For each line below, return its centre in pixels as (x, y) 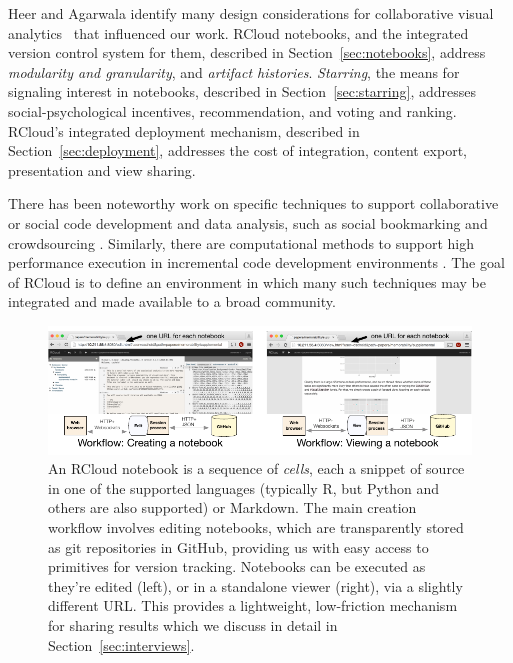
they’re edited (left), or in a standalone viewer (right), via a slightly (255, 585)
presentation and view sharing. (102, 169)
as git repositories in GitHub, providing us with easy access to (238, 546)
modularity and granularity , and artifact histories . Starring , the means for (234, 71)
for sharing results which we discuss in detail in (193, 624)
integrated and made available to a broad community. (172, 301)
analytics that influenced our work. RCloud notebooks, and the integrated (238, 32)
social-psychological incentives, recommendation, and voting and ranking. (232, 110)
